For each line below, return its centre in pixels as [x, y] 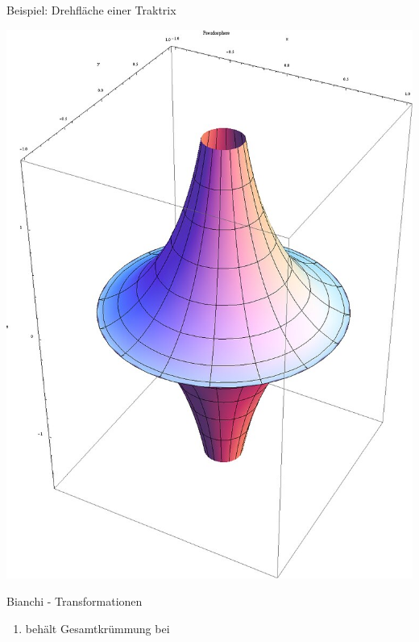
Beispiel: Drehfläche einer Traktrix [91, 10]
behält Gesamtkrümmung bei [97, 628]
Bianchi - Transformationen [75, 601]
